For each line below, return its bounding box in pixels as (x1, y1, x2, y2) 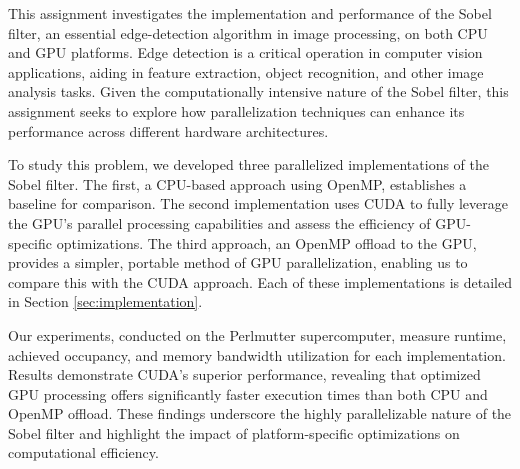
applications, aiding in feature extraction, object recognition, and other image (8, 61, 484, 82)
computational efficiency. (8, 442, 159, 463)
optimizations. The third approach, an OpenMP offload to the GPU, (56, 232, 477, 253)
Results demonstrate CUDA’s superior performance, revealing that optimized (8, 364, 481, 385)
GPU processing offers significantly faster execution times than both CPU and (8, 383, 488, 404)
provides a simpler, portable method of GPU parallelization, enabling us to (8, 252, 468, 273)
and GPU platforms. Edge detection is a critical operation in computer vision (8, 42, 483, 63)
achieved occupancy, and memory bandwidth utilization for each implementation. (8, 344, 506, 365)
